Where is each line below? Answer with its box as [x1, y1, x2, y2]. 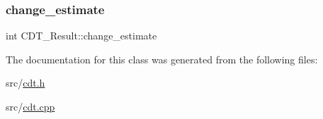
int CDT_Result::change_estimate [6, 28, 157, 43]
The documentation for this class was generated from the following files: [6, 51, 318, 66]
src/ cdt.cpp [6, 99, 55, 113]
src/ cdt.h [6, 75, 45, 90]
